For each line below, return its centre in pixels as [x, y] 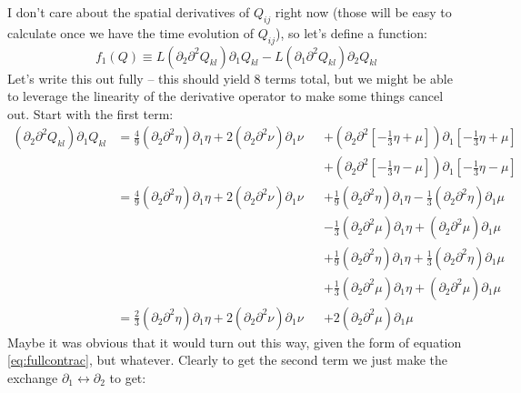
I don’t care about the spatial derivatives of [129, 12]
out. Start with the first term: [90, 113]
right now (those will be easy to [363, 12]
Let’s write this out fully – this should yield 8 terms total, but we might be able [230, 78]
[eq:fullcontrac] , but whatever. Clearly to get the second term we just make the [228, 360]
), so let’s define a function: [351, 32]
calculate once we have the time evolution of [131, 32]
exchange [33, 377]
